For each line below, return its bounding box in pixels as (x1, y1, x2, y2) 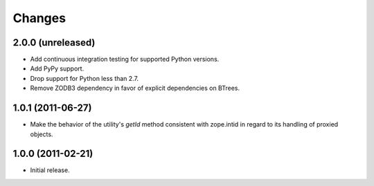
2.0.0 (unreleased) (12, 37, 96, 48)
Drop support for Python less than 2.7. (30, 74, 139, 82)
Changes (12, 10, 66, 26)
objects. (30, 130, 53, 138)
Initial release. (30, 166, 70, 174)
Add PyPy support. (30, 64, 84, 73)
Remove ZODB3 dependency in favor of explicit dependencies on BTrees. (30, 84, 240, 93)
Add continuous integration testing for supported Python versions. (30, 55, 220, 64)
